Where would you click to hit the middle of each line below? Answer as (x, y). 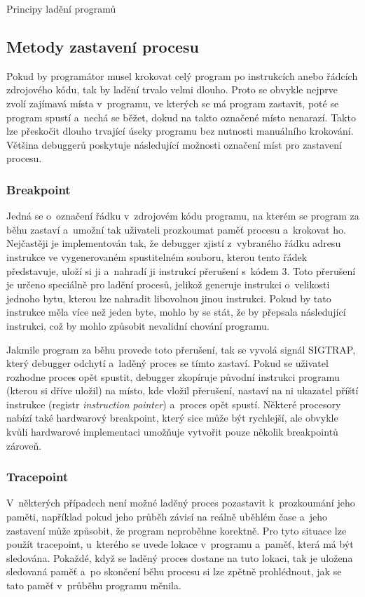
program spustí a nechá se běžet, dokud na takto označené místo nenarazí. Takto (181, 117)
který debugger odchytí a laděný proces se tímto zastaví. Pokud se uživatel (167, 363)
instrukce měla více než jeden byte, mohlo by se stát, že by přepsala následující (176, 312)
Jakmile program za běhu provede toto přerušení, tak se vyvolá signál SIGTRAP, (181, 349)
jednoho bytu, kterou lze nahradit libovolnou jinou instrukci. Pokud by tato (169, 298)
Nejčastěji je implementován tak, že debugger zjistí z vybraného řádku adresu (174, 243)
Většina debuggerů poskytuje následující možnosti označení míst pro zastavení (174, 144)
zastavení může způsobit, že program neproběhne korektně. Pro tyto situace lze (177, 530)
